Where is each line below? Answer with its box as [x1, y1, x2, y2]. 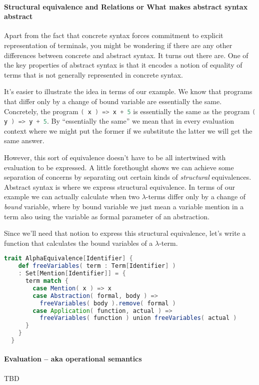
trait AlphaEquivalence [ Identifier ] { [4, 255, 133, 262]
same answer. [4, 135, 44, 146]
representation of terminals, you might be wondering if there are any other [4, 40, 232, 50]
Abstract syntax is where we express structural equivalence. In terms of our [4, 181, 235, 192]
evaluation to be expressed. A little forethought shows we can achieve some [4, 162, 234, 172]
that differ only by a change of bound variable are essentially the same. [4, 96, 222, 106]
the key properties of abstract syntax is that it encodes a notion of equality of [4, 60, 242, 70]
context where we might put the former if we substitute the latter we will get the [4, 125, 252, 136]
